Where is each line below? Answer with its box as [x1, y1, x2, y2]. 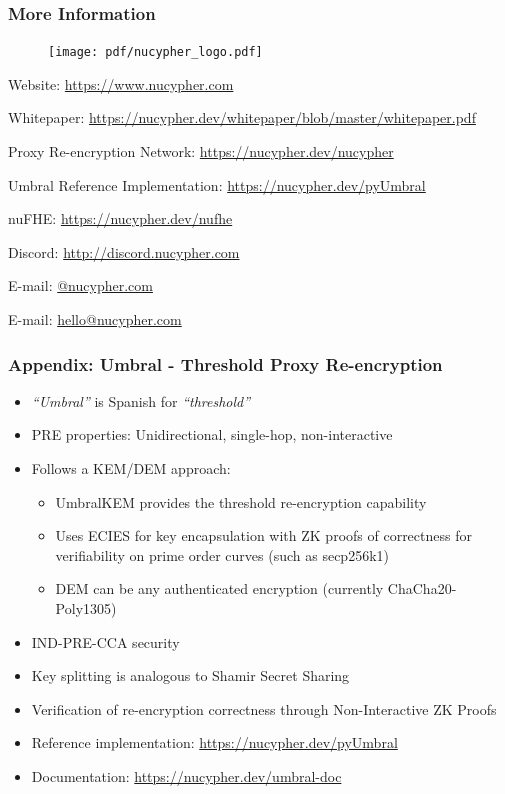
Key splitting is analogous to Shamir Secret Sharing [31, 665, 350, 686]
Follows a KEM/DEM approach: [31, 458, 231, 479]
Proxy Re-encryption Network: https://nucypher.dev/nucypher [8, 141, 394, 162]
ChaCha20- [387, 578, 457, 599]
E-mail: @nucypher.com [8, 275, 153, 296]
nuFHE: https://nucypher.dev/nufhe [8, 208, 233, 229]
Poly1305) [55, 598, 117, 618]
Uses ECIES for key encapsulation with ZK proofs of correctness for [55, 525, 472, 546]
